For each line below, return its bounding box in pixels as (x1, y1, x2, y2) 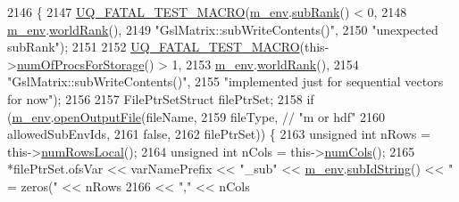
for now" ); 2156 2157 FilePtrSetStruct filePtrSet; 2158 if (7, 89, 314, 108)
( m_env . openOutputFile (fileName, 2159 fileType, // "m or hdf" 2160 (7, 107, 386, 125)
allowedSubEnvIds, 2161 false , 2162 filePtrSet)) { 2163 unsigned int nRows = (7, 125, 430, 143)
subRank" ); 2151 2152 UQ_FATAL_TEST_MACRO (7, 37, 300, 56)
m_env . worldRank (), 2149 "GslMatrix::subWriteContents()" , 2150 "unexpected (7, 20, 438, 38)
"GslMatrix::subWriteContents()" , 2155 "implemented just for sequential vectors (7, 72, 444, 91)
